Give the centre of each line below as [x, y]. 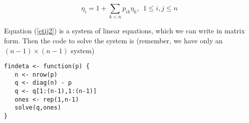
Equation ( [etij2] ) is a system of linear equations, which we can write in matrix [124, 31]
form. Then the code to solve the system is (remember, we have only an [114, 40]
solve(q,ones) [38, 108]
